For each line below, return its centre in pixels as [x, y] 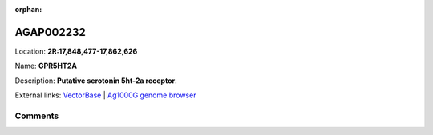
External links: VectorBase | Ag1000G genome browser [105, 95]
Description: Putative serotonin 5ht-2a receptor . [96, 81]
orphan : [28, 9]
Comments [37, 116]
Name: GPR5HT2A [46, 66]
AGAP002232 [50, 32]
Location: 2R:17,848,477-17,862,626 [76, 51]
